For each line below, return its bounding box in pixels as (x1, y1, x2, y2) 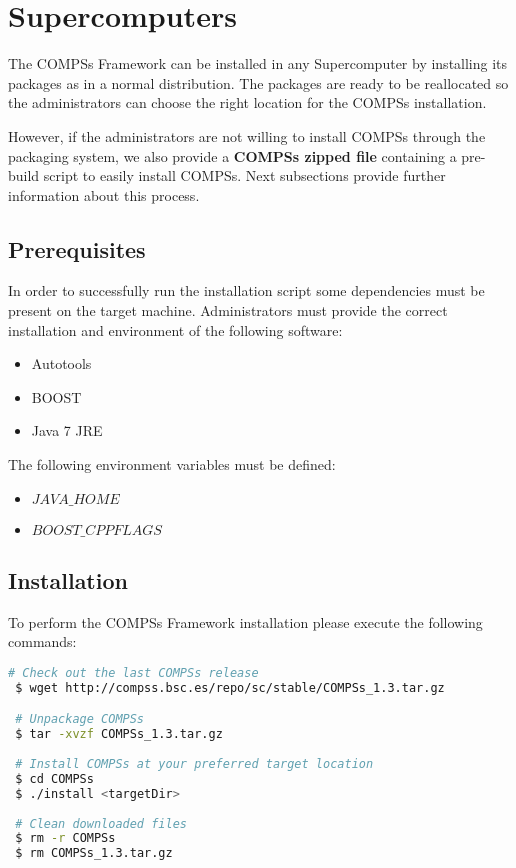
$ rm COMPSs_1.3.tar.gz (15, 846, 173, 861)
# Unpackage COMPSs (15, 712, 145, 727)
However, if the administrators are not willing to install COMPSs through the (8, 125, 486, 146)
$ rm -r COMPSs (15, 831, 116, 846)
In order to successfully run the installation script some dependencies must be (8, 280, 485, 301)
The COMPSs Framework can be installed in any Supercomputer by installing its (8, 53, 508, 74)
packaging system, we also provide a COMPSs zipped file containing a (8, 145, 457, 166)
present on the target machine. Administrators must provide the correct (8, 300, 448, 321)
